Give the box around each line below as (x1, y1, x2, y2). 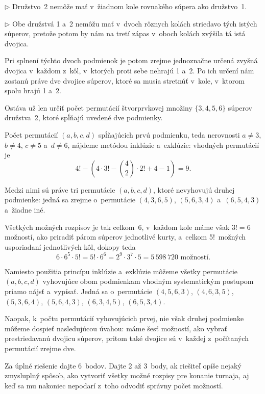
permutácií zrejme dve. (5, 343, 76, 353)
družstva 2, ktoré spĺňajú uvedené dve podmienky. (5, 112, 163, 123)
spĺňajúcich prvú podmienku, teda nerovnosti (98, 129, 240, 140)
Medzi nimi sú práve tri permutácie (5, 184, 115, 195)
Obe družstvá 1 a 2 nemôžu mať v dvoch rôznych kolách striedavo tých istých (12, 18, 257, 29)
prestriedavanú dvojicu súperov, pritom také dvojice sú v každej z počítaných (5, 333, 249, 344)
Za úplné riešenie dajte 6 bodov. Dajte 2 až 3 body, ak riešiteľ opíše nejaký (5, 360, 242, 371)
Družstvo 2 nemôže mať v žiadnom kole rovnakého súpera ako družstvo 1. (12, 1, 247, 11)
